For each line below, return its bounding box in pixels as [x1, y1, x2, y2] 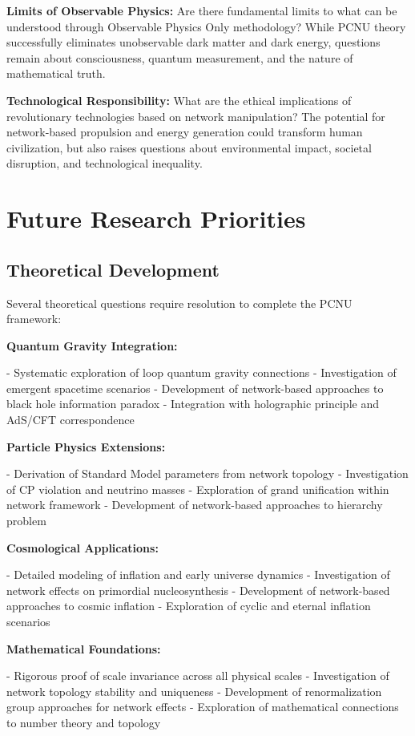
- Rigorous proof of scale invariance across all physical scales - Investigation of [6, 667, 389, 684]
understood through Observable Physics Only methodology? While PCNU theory [6, 18, 406, 34]
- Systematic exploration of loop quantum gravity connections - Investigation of [6, 364, 397, 381]
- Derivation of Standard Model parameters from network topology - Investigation [6, 465, 409, 482]
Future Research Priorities [6, 202, 306, 235]
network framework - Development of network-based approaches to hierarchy [6, 496, 383, 513]
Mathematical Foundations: [6, 640, 161, 657]
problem [6, 512, 46, 529]
